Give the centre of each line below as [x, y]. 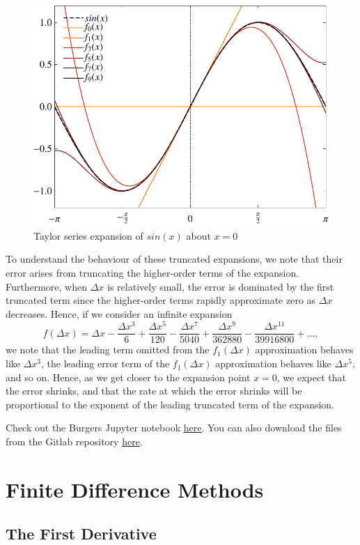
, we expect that [311, 377]
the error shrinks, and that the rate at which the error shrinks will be [154, 391]
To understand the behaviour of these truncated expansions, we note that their [174, 259]
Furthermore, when [46, 286]
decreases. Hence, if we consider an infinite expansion [119, 313]
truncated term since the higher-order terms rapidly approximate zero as [161, 300]
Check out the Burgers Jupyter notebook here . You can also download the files [174, 428]
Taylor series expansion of [88, 235]
